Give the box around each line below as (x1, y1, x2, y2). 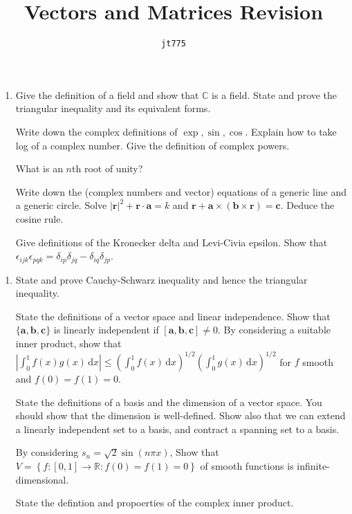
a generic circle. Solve (15, 198, 107, 212)
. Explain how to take (245, 124, 337, 138)
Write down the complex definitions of (15, 124, 178, 138)
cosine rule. (15, 211, 64, 226)
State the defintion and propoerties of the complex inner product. (15, 495, 294, 510)
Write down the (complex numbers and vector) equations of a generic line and (15, 184, 347, 199)
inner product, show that (15, 336, 122, 350)
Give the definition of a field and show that (15, 87, 199, 102)
